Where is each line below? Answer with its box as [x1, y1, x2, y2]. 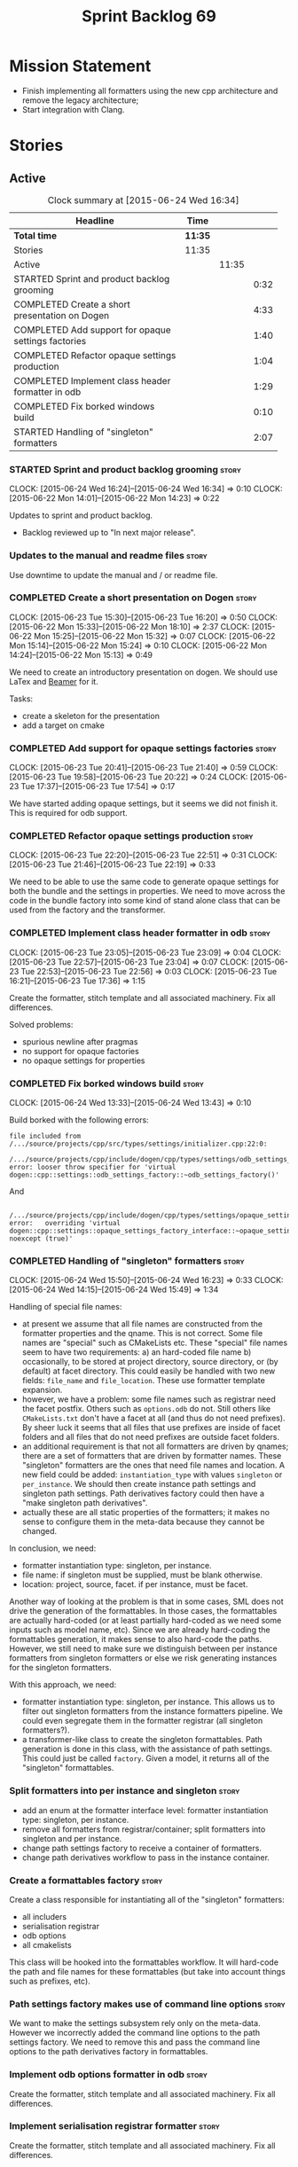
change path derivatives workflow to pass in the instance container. [21, 1851, 271, 1863]
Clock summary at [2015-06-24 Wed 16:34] [47, 193, 239, 206]
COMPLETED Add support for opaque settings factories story [9, 742, 277, 755]
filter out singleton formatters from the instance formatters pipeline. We [21, 1706, 284, 1717]
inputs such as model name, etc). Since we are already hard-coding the [9, 1624, 271, 1635]
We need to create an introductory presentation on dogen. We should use [9, 667, 278, 677]
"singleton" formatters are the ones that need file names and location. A [21, 1460, 286, 1471]
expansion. [21, 1385, 63, 1396]
